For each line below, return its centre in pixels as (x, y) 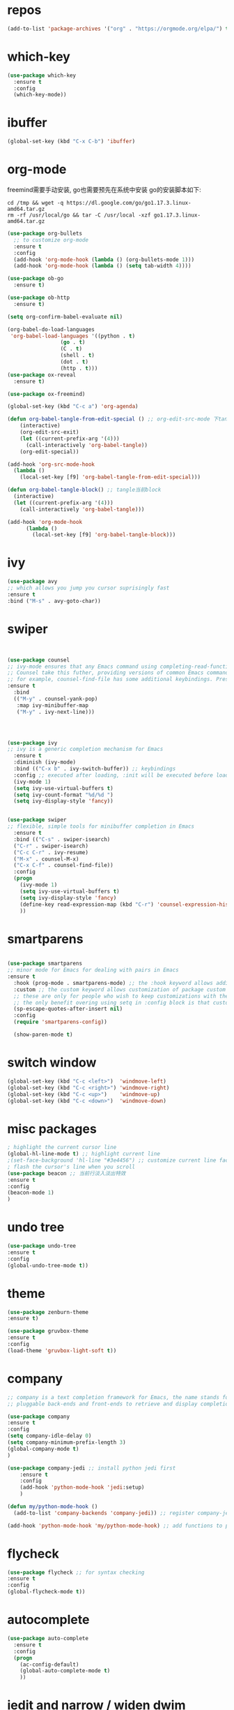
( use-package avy (32, 582)
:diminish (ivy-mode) (45, 762)
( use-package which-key (42, 75)
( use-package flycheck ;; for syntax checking (76, 1572)
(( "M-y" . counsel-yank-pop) (56, 699)
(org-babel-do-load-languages (51, 329)
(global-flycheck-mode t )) (46, 1592)
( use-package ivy (32, 743)
